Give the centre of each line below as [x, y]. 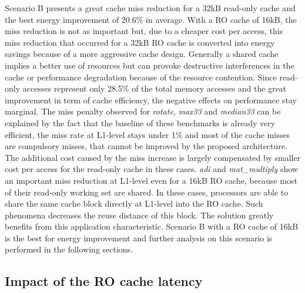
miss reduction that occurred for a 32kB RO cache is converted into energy [140, 42]
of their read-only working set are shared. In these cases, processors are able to [147, 192]
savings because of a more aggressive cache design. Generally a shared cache [142, 54]
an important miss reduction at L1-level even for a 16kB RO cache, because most [151, 180]
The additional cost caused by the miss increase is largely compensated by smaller [153, 157]
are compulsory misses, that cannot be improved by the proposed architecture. [146, 146]
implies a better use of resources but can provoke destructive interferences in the [150, 65]
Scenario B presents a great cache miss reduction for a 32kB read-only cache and [150, 8]
